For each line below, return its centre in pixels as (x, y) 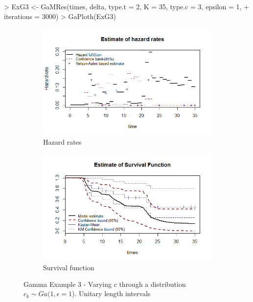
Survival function (69, 268)
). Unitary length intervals (111, 293)
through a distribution (152, 284)
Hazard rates (62, 141)
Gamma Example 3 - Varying (68, 284)
